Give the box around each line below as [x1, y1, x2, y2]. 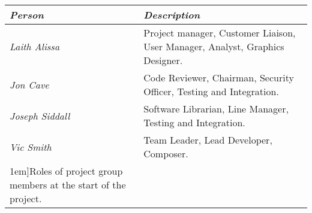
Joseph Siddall [10, 108, 70, 123]
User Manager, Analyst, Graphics [143, 39, 284, 53]
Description [143, 8, 200, 22]
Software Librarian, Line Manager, [143, 102, 289, 115]
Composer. [143, 147, 188, 160]
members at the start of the [10, 178, 126, 191]
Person [10, 8, 44, 22]
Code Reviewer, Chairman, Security [143, 71, 294, 84]
